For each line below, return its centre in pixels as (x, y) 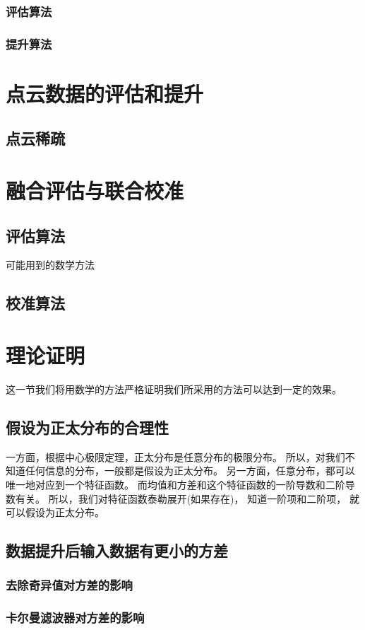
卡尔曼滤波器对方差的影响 (75, 618)
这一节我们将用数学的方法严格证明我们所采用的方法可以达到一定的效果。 (174, 389)
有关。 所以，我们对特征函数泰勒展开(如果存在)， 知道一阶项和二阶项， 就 (187, 498)
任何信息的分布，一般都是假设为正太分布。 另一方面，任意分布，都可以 (190, 471)
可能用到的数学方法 (50, 265)
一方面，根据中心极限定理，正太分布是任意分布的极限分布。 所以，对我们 (175, 456)
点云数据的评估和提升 (105, 93)
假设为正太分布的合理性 (87, 427)
